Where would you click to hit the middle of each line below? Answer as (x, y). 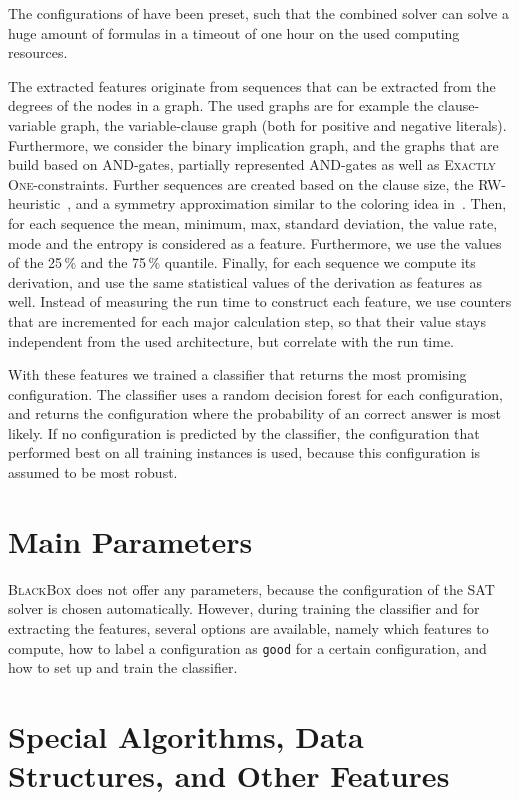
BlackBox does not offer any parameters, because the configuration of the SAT (251, 588)
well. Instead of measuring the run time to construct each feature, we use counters (260, 301)
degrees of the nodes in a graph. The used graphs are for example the (221, 105)
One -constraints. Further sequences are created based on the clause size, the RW (255, 183)
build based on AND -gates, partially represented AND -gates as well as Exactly (252, 164)
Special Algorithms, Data (186, 736)
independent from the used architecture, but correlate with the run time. (231, 340)
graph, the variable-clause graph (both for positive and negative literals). (283, 124)
